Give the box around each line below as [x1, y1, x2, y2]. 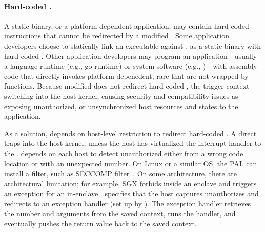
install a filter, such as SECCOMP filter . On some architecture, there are [4, 168, 237, 179]
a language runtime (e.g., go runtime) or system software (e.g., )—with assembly [4, 60, 257, 71]
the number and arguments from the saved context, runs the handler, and [4, 208, 236, 219]
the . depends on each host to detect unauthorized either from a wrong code [4, 147, 243, 158]
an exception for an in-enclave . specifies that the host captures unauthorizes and [4, 188, 259, 199]
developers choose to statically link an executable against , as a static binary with [4, 40, 261, 51]
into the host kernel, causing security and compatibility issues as [35, 90, 238, 101]
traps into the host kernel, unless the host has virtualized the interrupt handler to [4, 138, 261, 149]
